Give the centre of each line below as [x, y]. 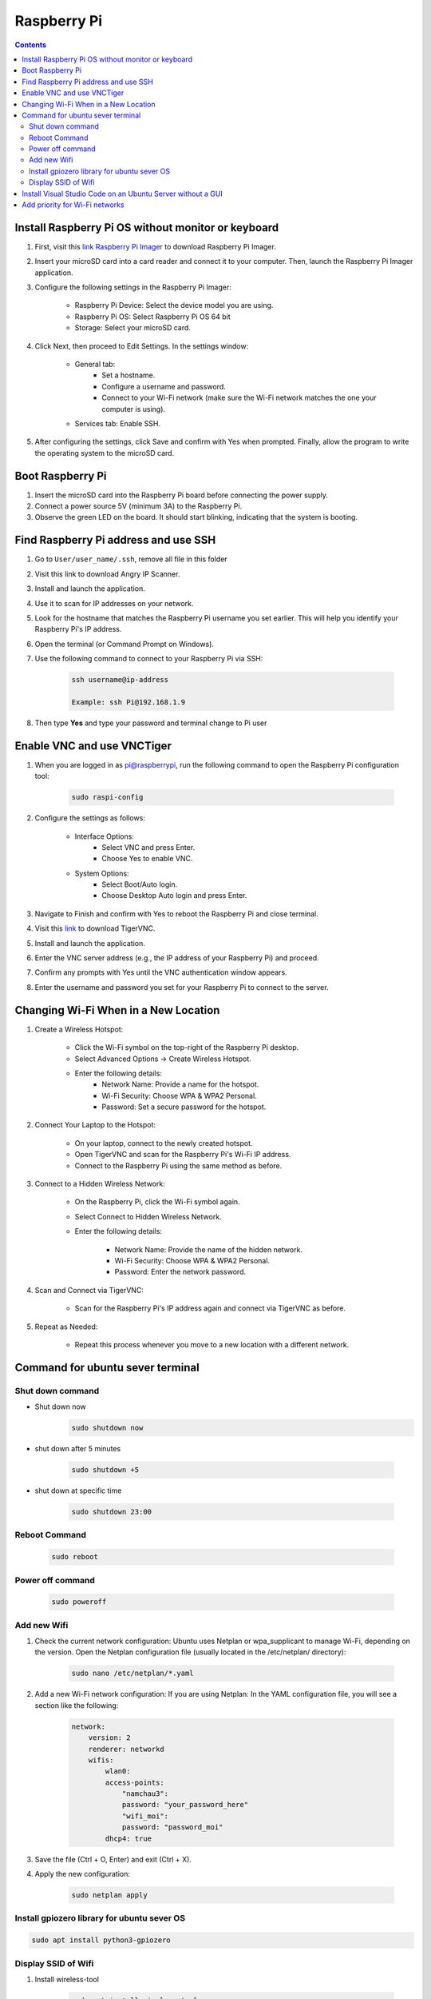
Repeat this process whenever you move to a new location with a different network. [212, 1344]
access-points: [135, 1782]
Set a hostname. [129, 375]
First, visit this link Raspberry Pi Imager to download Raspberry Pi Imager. [156, 246]
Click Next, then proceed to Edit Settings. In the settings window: [142, 346]
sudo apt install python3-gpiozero [101, 1940]
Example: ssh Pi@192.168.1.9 [129, 702]
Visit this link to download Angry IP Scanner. [107, 574]
